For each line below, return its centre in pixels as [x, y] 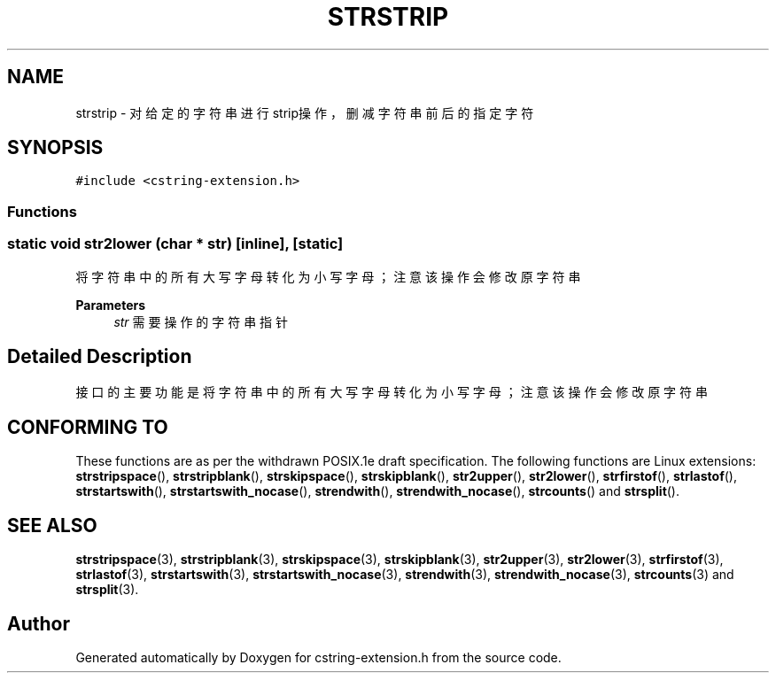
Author [39, 623]
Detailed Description [100, 356]
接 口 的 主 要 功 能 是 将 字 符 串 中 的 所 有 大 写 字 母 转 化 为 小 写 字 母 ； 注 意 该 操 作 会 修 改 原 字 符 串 [392, 392]
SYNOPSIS [55, 148]
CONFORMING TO [88, 427]
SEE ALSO [52, 525]
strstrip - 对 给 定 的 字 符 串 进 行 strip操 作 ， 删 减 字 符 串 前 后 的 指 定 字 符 [305, 112]
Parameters [111, 305]
